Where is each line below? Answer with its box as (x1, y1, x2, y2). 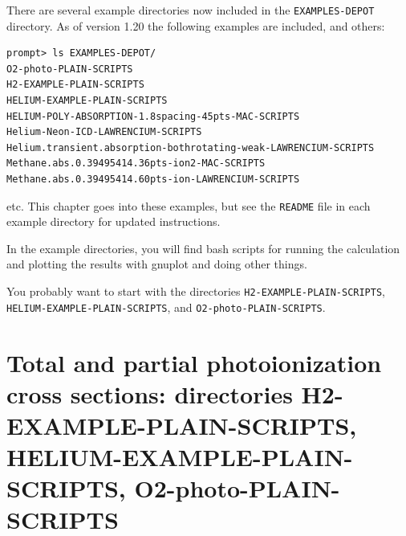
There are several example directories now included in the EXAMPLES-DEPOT (6, 2, 375, 18)
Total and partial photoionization (6, 346, 382, 378)
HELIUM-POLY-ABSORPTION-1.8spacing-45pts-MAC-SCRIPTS (6, 110, 300, 122)
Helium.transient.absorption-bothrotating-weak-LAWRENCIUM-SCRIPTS (6, 141, 375, 153)
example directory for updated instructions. (6, 213, 221, 230)
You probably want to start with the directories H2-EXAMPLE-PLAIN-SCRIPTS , (6, 283, 385, 300)
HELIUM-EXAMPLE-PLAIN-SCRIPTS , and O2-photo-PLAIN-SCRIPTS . (6, 298, 326, 315)
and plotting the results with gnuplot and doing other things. (6, 256, 307, 272)
